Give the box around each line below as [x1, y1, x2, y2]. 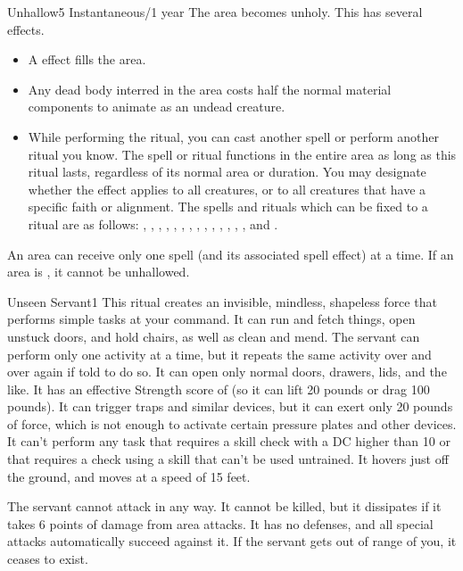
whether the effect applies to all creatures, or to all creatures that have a [28, 179, 426, 198]
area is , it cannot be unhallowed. [7, 262, 190, 281]
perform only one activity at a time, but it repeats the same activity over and [7, 344, 432, 363]
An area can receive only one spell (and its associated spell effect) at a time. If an [7, 244, 454, 263]
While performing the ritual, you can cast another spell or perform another [28, 127, 439, 145]
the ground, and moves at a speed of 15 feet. [7, 467, 251, 485]
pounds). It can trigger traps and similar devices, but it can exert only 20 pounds [7, 397, 453, 416]
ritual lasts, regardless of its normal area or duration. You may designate [28, 162, 426, 181]
